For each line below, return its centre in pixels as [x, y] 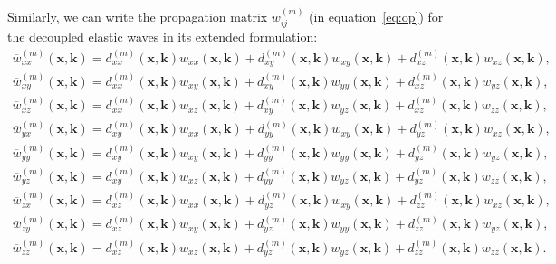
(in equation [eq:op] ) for [376, 16]
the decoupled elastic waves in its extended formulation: [163, 37]
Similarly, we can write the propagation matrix [138, 16]
